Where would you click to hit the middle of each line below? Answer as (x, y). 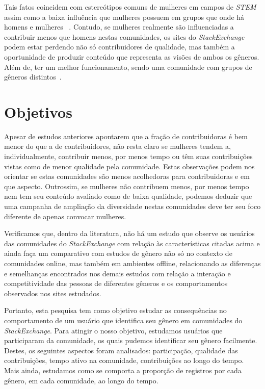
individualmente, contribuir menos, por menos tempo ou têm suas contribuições (128, 156)
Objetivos (38, 111)
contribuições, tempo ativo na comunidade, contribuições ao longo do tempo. (124, 360)
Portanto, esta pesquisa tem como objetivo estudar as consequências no (115, 310)
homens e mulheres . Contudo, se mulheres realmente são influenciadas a (119, 27)
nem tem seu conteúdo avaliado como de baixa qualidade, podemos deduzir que (128, 196)
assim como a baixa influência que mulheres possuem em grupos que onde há (124, 17)
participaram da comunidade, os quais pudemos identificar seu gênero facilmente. (131, 340)
